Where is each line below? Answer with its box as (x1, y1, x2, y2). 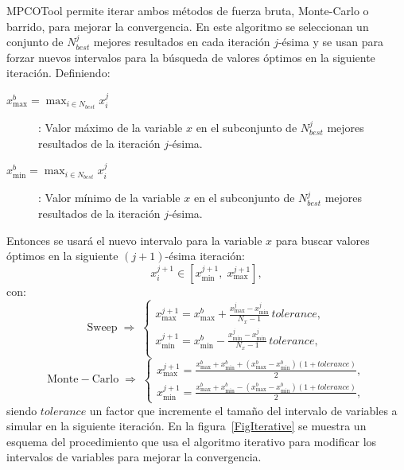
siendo (6, 402, 37, 418)
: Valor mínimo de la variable (38, 189, 181, 206)
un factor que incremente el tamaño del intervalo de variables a (89, 402, 398, 418)
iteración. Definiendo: (6, 64, 111, 81)
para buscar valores (275, 231, 370, 248)
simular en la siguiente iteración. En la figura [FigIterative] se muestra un (6, 418, 367, 434)
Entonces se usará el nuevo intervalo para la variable (6, 231, 262, 248)
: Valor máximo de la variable (38, 119, 183, 136)
